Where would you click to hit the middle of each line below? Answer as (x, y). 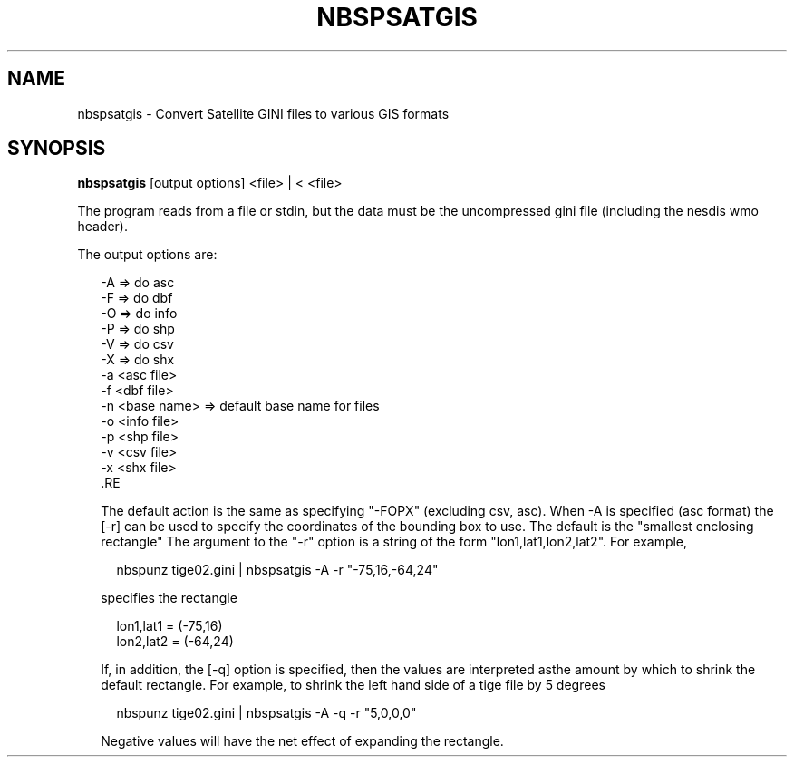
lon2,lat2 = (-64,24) (175, 642)
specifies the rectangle (169, 598)
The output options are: (147, 255)
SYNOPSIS (57, 149)
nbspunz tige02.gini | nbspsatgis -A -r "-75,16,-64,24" (277, 570)
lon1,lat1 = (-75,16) (169, 626)
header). (102, 227)
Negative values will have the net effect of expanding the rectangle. (302, 741)
